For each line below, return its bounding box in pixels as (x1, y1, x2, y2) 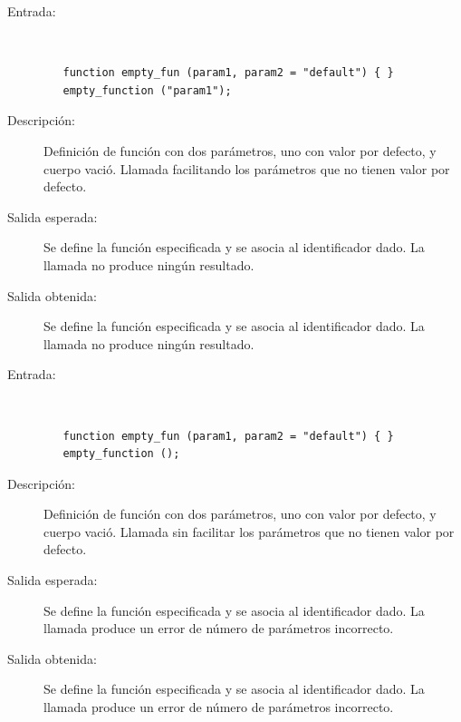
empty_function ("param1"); (62, 83, 232, 97)
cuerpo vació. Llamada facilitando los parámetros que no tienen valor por (43, 159, 450, 178)
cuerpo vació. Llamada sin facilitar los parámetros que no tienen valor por (43, 522, 455, 541)
